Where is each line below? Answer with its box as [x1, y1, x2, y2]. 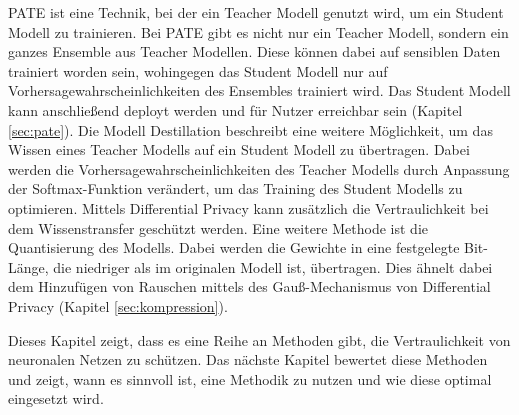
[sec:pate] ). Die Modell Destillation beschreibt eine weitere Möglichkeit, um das [8, 119, 493, 140]
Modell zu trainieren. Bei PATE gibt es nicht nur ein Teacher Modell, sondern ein [8, 21, 509, 42]
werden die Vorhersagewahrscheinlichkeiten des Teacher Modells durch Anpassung [8, 158, 510, 179]
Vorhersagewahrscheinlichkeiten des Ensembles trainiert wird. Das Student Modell [8, 80, 511, 101]
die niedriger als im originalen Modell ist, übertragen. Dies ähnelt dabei [53, 256, 493, 277]
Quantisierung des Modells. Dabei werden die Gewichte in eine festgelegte [8, 237, 460, 258]
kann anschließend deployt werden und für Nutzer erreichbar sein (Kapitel [8, 99, 463, 120]
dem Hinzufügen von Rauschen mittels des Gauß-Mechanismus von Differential [8, 276, 491, 297]
